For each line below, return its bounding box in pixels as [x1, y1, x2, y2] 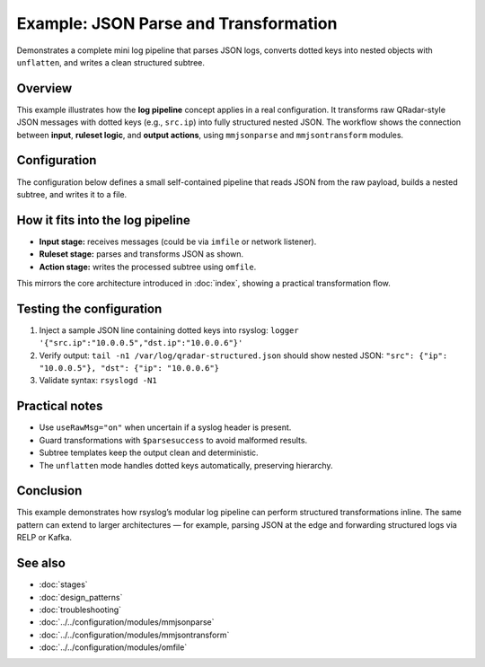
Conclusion [16, 483, 83, 498]
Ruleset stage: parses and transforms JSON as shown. [39, 249, 244, 259]
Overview [16, 81, 73, 96]
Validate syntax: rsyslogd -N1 [39, 375, 157, 386]
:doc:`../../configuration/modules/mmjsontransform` [39, 629, 230, 640]
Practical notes [16, 399, 103, 414]
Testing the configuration [16, 301, 163, 316]
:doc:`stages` [39, 579, 89, 590]
